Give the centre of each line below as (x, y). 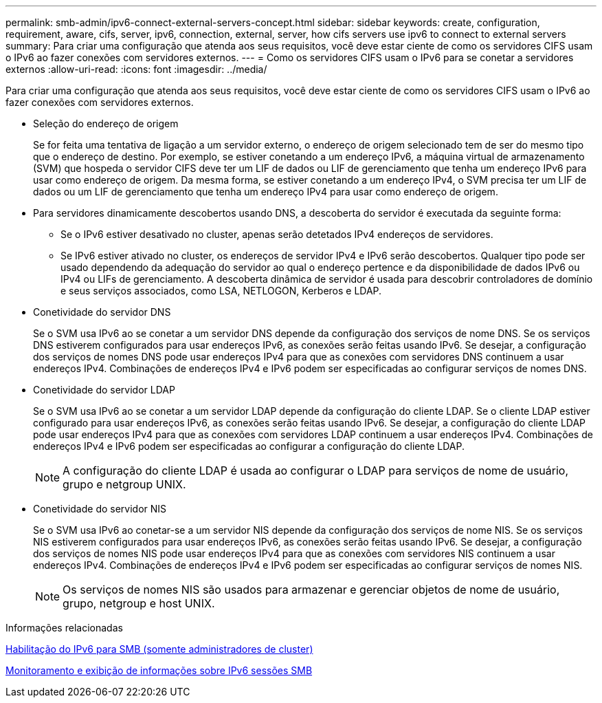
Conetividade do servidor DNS (102, 312)
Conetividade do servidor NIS (100, 509)
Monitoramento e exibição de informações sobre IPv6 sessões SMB (159, 670)
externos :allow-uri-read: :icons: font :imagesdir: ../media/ (136, 69)
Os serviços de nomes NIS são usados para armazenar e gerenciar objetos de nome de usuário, (311, 590)
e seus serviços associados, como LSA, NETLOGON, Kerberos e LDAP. (221, 291)
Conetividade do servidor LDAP (104, 390)
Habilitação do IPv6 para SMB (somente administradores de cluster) (159, 649)
